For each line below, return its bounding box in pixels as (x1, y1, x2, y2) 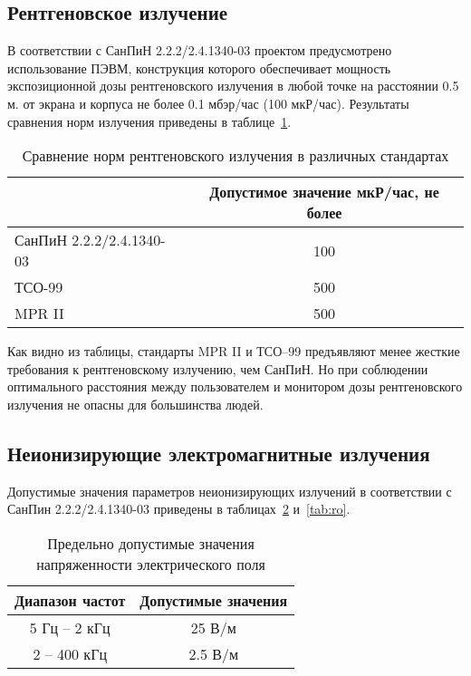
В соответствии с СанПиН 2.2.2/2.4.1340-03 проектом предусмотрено (7, 41, 392, 60)
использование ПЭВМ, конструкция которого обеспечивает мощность (7, 58, 391, 77)
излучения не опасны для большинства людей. (7, 394, 264, 413)
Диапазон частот (14, 589, 126, 611)
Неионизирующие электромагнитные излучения (7, 439, 430, 467)
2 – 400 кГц (33, 642, 107, 664)
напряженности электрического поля (36, 553, 265, 575)
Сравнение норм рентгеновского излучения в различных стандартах (22, 145, 449, 167)
